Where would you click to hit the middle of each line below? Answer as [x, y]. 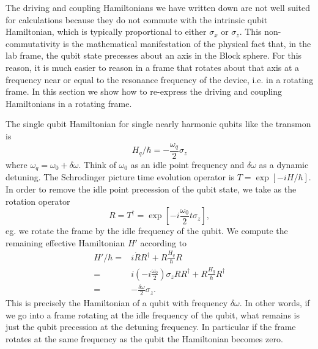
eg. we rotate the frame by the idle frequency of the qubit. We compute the [147, 231]
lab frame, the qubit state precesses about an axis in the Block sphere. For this [154, 55]
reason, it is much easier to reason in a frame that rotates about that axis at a [153, 67]
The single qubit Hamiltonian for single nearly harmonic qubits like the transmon [158, 124]
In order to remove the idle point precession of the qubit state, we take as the [151, 189]
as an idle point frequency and [187, 165]
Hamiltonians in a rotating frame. [69, 103]
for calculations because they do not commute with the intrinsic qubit [137, 19]
